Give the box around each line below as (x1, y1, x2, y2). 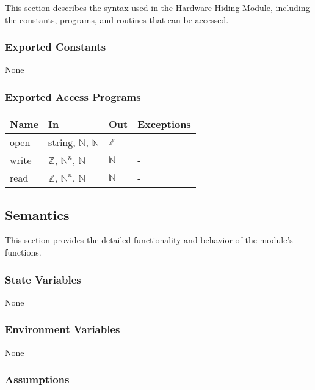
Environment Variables (5, 322, 120, 337)
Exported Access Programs (5, 89, 141, 104)
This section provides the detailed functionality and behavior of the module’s (5, 234, 293, 246)
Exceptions (137, 117, 191, 131)
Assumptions (5, 372, 70, 387)
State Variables (5, 271, 81, 287)
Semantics (5, 205, 70, 224)
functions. (5, 246, 42, 259)
